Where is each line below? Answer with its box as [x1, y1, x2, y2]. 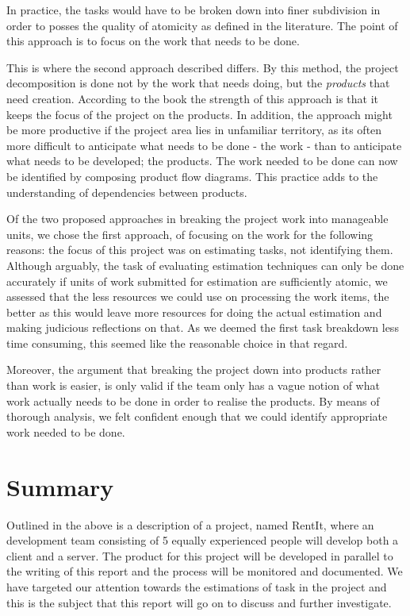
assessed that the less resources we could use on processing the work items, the [6, 288, 389, 305]
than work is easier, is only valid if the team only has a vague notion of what [6, 377, 380, 394]
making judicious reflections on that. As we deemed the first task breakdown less [6, 319, 399, 336]
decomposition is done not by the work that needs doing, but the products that [6, 75, 390, 91]
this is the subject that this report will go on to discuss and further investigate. [6, 594, 392, 610]
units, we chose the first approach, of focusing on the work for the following [6, 225, 374, 242]
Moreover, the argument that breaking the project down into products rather [6, 361, 381, 378]
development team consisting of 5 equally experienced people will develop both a [6, 532, 399, 549]
